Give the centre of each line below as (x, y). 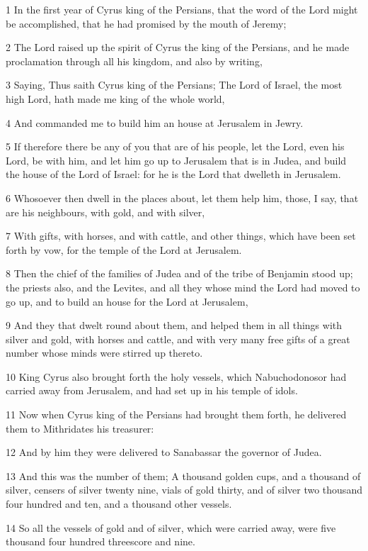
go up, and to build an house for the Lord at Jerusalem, (127, 301)
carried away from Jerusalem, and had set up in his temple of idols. (152, 390)
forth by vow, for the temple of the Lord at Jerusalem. (124, 249)
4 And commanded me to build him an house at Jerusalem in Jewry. (155, 122)
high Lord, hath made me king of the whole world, (115, 98)
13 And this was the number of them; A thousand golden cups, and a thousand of (183, 475)
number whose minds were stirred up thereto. (104, 353)
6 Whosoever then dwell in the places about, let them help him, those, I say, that (182, 197)
